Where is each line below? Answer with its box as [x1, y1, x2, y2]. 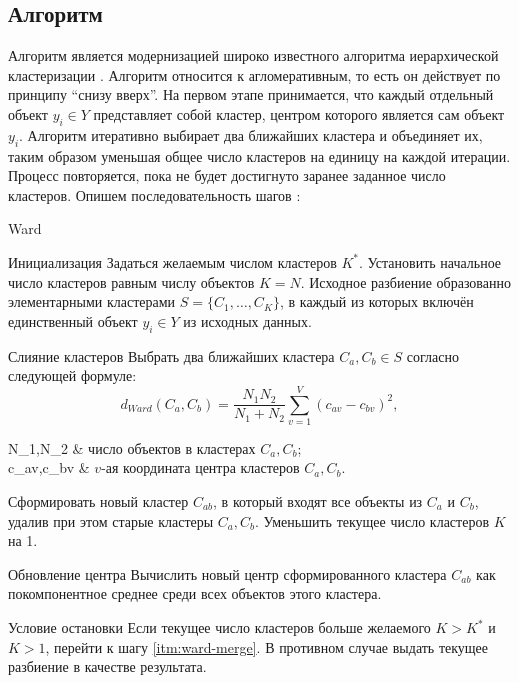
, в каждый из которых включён [279, 291, 474, 312]
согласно [406, 345, 459, 366]
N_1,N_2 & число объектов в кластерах [8, 437, 256, 458]
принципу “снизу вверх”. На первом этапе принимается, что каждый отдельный [8, 84, 494, 105]
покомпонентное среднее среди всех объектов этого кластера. [8, 583, 382, 604]
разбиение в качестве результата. [8, 656, 207, 677]
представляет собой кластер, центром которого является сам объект [93, 103, 505, 124]
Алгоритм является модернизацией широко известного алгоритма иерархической [8, 45, 499, 66]
